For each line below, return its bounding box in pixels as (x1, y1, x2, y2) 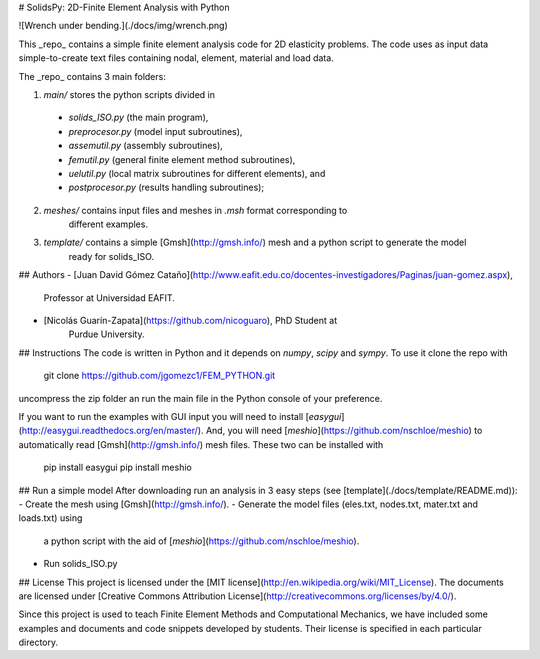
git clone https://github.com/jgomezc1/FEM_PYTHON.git (43, 370, 276, 382)
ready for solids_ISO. (68, 250, 155, 262)
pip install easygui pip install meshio (43, 461, 192, 474)
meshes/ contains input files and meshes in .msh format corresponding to (43, 204, 348, 216)
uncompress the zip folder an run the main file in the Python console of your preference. (18, 392, 383, 404)
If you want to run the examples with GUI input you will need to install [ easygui (18, 410, 342, 422)
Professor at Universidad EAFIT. (43, 291, 175, 304)
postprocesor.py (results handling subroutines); (68, 181, 265, 194)
